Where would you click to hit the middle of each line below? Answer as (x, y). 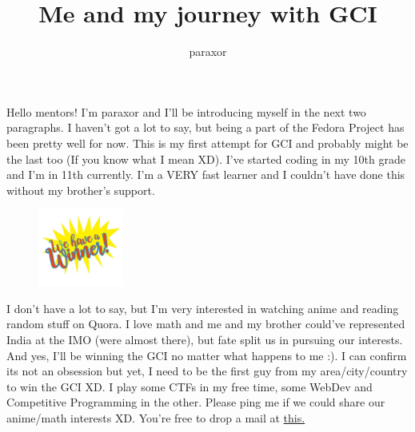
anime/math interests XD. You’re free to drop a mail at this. (156, 417)
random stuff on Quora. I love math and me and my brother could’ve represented (206, 324)
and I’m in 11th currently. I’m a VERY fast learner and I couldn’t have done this (206, 174)
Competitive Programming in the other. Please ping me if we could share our (196, 402)
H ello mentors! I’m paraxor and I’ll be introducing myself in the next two (186, 111)
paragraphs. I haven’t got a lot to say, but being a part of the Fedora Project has (206, 127)
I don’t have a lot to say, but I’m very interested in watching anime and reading (203, 308)
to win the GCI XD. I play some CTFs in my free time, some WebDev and (190, 386)
